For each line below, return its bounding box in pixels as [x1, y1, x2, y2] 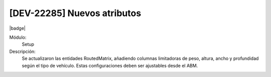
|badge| [9, 25, 26, 31]
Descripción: [9, 48, 36, 54]
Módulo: [9, 34, 27, 40]
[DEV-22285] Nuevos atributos [9, 8, 142, 19]
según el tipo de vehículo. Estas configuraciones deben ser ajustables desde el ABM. [22, 62, 198, 68]
